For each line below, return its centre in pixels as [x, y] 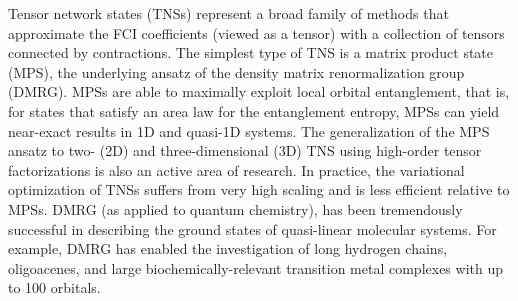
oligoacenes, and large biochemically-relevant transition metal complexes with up [255, 267]
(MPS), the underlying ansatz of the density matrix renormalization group [236, 71]
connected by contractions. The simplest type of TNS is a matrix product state [251, 52]
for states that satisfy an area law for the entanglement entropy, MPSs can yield [254, 110]
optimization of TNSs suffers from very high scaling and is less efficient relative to [259, 189]
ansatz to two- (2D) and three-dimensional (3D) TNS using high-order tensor [245, 150]
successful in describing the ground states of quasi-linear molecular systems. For [252, 228]
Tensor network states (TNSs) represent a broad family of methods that [228, 13]
